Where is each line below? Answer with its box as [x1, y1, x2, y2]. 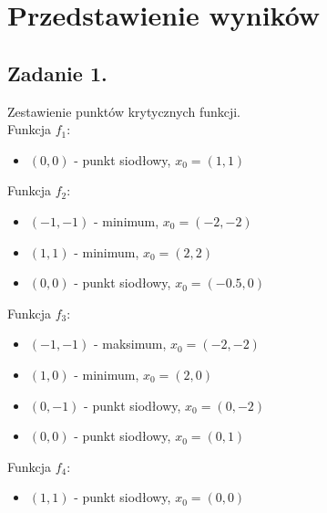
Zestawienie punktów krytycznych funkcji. [7, 101, 241, 120]
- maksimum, [93, 334, 167, 353]
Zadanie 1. [7, 58, 107, 87]
